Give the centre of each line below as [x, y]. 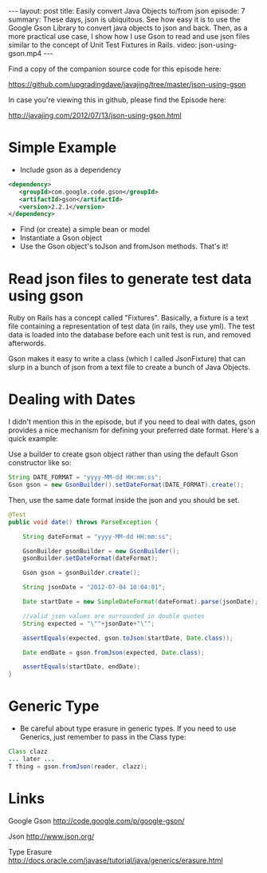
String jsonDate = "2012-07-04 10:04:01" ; [94, 588]
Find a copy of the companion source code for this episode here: [115, 69]
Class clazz [28, 752]
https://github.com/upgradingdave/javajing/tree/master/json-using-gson [127, 84]
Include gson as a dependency [71, 169]
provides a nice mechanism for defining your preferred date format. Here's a [134, 430]
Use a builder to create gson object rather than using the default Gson [123, 454]
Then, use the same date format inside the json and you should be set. [124, 500]
